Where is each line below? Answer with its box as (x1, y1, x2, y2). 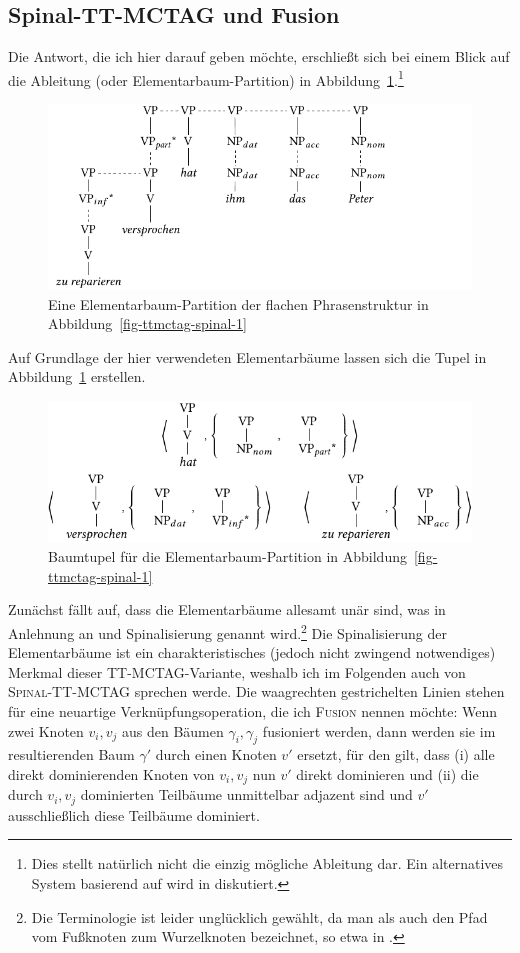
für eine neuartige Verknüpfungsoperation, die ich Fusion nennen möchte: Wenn (8, 700, 498, 721)
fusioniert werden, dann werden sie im (262, 720, 496, 741)
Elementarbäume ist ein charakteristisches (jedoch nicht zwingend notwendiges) (8, 642, 496, 663)
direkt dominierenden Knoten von (8, 763, 215, 784)
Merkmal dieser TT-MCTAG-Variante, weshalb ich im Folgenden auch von (8, 661, 466, 682)
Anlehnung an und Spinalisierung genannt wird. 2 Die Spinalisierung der (8, 619, 447, 643)
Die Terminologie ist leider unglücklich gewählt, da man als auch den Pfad (31, 906, 488, 927)
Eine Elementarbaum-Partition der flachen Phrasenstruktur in (48, 293, 429, 314)
